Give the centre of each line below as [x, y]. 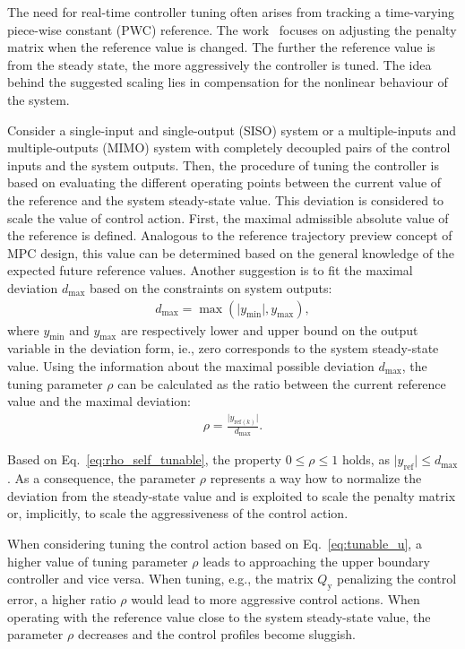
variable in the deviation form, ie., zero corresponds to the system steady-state [223, 348]
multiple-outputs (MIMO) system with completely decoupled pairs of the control [229, 147]
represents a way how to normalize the [316, 478]
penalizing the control [397, 579]
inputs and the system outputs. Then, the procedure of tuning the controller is [224, 164]
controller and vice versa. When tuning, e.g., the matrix [160, 579]
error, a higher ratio [62, 599]
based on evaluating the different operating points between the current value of [224, 182]
